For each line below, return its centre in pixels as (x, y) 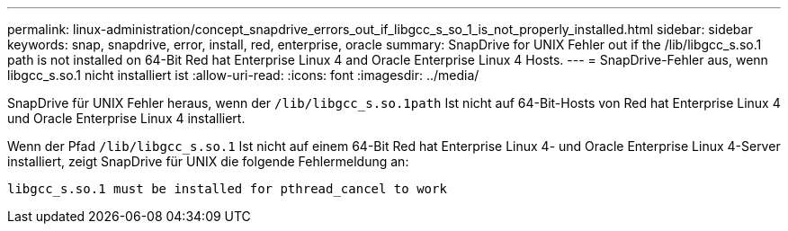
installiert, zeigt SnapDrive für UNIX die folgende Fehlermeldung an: (208, 161)
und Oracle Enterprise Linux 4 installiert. (126, 118)
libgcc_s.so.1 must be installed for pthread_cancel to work (227, 189)
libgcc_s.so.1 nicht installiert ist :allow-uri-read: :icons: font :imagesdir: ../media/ (243, 75)
